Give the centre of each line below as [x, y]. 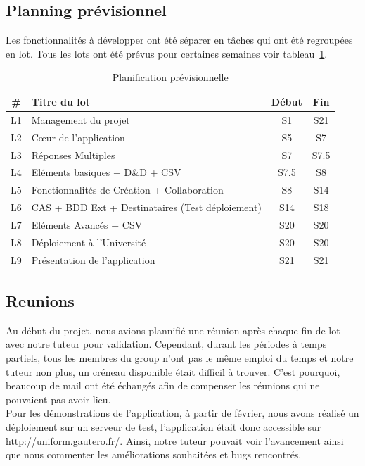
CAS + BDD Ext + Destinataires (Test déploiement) [146, 207]
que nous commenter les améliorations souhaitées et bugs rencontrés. [154, 454]
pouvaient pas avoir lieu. [58, 399]
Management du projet [81, 119]
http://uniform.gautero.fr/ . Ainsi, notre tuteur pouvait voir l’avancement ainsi [175, 440]
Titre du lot [61, 101]
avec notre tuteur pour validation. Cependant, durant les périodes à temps [166, 344]
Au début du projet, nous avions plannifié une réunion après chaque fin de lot [173, 330]
